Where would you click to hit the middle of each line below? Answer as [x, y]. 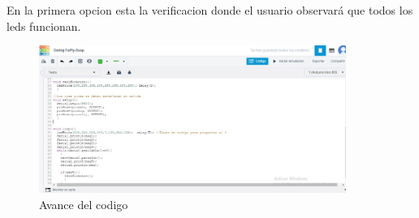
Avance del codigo [84, 204]
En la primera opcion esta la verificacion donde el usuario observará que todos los [210, 10]
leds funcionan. [44, 26]
